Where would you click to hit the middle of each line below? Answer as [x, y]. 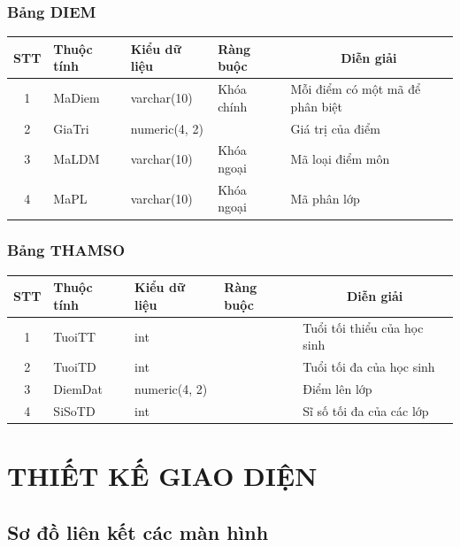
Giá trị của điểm [335, 128]
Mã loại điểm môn [340, 159]
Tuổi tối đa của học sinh [369, 367]
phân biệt [316, 106]
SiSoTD [74, 410]
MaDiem [77, 97]
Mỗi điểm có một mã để [356, 89]
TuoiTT [75, 336]
